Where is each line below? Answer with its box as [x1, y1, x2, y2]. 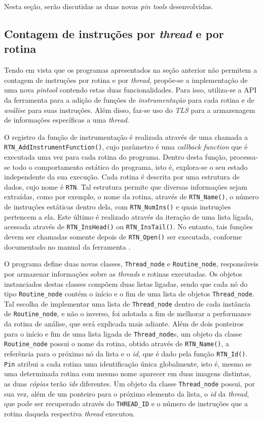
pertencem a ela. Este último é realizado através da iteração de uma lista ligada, [4, 211, 254, 222]
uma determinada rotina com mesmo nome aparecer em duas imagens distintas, [4, 368, 251, 379]
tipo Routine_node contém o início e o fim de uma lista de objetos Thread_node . [4, 288, 254, 299]
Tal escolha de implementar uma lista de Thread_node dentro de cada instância [4, 298, 251, 309]
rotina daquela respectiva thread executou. [4, 408, 135, 418]
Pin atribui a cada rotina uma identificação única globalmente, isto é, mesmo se [4, 358, 252, 369]
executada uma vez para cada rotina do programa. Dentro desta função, [4, 152, 228, 162]
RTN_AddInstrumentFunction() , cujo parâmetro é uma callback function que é [4, 141, 248, 152]
